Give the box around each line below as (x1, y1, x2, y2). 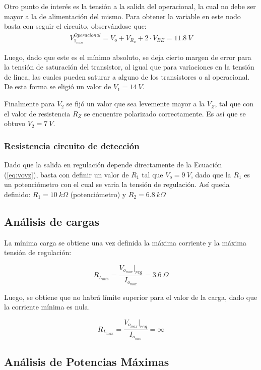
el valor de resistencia (4, 108, 71, 118)
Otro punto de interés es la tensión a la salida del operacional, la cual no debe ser (4, 1, 256, 11)
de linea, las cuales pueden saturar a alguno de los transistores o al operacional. (4, 71, 250, 82)
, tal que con (215, 98, 254, 109)
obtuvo (4, 118, 26, 129)
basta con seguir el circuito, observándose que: (4, 21, 147, 31)
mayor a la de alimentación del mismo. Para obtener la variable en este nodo (4, 11, 241, 21)
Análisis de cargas (4, 213, 99, 229)
